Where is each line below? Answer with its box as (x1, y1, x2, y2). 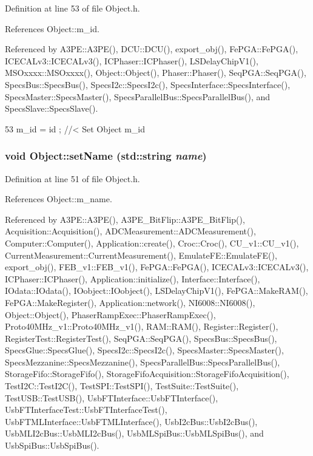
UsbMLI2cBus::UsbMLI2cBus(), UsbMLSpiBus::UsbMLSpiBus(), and (5, 427, 264, 440)
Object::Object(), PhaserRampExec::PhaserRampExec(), (5, 308, 216, 321)
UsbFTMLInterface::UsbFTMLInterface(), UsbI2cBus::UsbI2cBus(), (5, 415, 258, 427)
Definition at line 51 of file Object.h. (5, 172, 140, 185)
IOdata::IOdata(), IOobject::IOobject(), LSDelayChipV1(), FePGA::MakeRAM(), (5, 284, 308, 297)
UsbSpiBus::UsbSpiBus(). (5, 439, 99, 452)
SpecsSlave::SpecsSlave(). (5, 102, 98, 115)
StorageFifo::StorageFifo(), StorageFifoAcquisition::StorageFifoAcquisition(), (5, 367, 289, 380)
